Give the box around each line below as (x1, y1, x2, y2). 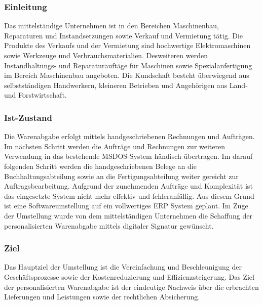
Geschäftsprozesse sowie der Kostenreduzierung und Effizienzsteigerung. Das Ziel (4, 271, 254, 282)
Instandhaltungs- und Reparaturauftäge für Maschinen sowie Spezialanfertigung (4, 60, 252, 70)
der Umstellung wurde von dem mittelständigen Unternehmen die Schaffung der (4, 210, 252, 221)
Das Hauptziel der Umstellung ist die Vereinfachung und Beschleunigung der (4, 262, 242, 272)
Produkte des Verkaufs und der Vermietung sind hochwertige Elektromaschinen (4, 40, 251, 51)
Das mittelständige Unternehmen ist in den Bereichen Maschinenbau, (4, 20, 219, 31)
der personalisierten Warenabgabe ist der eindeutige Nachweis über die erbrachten (4, 281, 259, 292)
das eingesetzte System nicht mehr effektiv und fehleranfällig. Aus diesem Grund (4, 190, 254, 201)
